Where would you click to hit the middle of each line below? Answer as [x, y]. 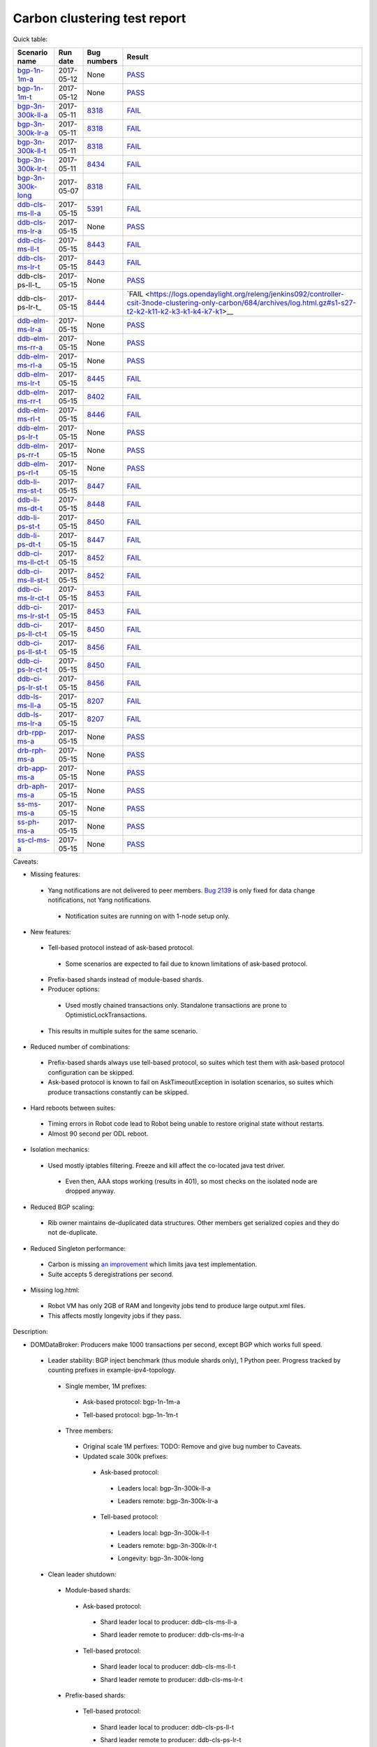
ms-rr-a [30, 347]
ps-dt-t [29, 544]
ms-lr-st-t [33, 616]
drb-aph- [32, 786]
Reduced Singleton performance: [78, 1248]
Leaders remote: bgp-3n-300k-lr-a [168, 1501]
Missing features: [55, 874]
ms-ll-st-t [33, 580]
